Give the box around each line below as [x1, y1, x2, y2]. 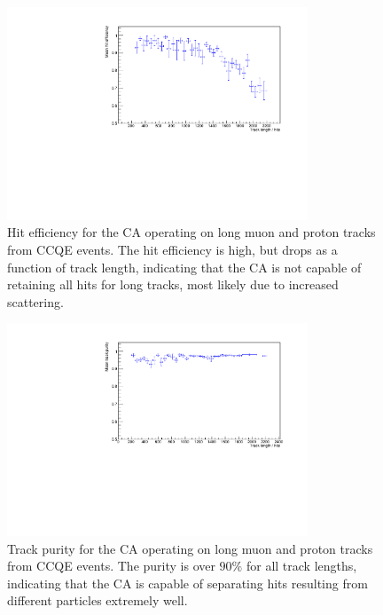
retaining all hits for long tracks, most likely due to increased [7, 275, 339, 294]
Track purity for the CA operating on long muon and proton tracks [7, 539, 373, 557]
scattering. [7, 292, 64, 311]
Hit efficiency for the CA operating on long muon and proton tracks [7, 223, 376, 241]
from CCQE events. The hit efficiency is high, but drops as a [7, 240, 338, 258]
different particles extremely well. [7, 591, 188, 610]
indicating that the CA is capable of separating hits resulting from [7, 573, 368, 592]
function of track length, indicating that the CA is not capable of [7, 257, 362, 276]
